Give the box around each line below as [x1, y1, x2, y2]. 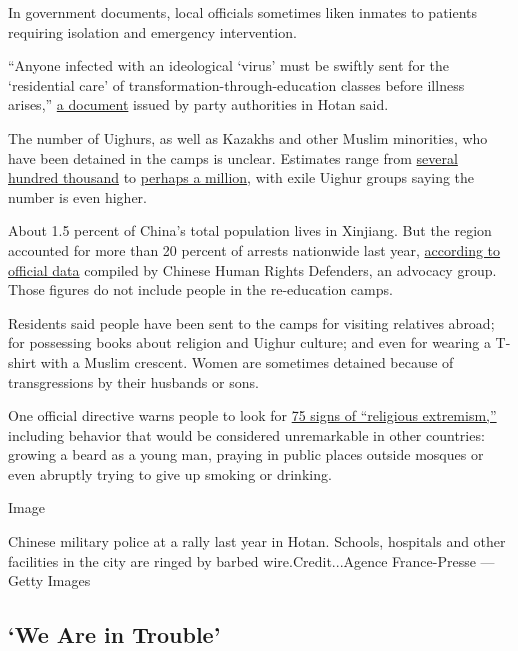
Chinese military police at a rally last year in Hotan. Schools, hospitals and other [8, 531, 506, 552]
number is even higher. [8, 186, 147, 207]
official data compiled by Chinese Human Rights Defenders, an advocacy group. [8, 259, 497, 280]
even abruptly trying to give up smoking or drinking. [8, 463, 332, 484]
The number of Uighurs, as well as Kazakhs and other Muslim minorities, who [8, 127, 488, 148]
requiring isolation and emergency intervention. [8, 21, 297, 42]
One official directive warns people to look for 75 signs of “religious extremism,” [8, 405, 497, 426]
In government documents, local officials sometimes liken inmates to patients [8, 2, 478, 22]
